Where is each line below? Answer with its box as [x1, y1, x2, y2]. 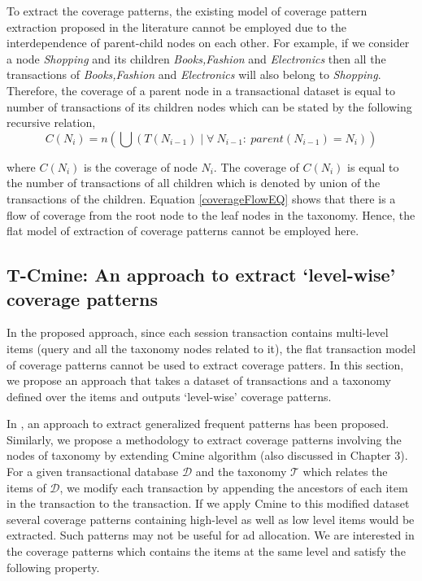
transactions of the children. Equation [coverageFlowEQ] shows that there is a [7, 190, 396, 207]
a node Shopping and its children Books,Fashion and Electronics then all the [7, 50, 386, 67]
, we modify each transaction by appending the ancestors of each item [59, 478, 408, 496]
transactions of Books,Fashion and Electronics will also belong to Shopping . [7, 66, 381, 83]
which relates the [302, 463, 388, 480]
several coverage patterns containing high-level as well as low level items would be [7, 510, 415, 527]
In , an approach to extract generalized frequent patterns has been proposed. [7, 415, 389, 432]
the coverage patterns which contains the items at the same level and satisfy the [7, 543, 406, 560]
